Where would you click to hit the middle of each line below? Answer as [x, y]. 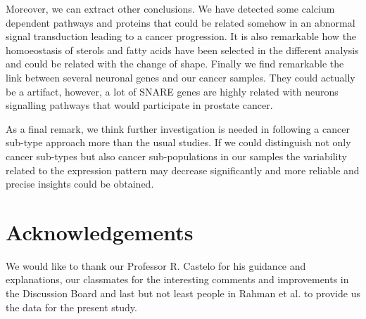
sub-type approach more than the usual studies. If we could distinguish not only [178, 142]
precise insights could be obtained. [80, 184]
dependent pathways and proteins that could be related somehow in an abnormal [181, 22]
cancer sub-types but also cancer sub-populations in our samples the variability [176, 156]
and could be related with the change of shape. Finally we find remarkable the [175, 64]
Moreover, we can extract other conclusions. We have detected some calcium [170, 8]
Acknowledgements [100, 232]
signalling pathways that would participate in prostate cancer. [139, 105]
